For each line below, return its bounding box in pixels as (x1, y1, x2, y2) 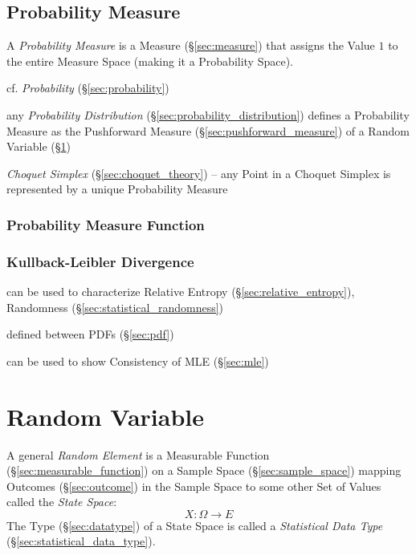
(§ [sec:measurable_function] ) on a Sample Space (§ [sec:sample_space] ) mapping (6, 462, 402, 479)
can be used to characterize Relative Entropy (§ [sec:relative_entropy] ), (6, 283, 355, 300)
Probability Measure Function (6, 214, 205, 234)
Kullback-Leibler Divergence (6, 251, 194, 271)
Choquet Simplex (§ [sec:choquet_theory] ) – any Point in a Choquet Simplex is (6, 164, 391, 181)
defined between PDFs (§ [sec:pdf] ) (6, 326, 174, 342)
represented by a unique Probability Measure (6, 180, 228, 197)
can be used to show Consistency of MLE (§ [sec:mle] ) (6, 352, 269, 369)
